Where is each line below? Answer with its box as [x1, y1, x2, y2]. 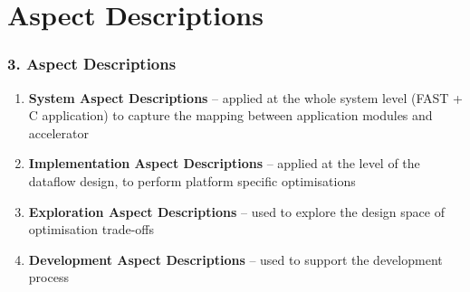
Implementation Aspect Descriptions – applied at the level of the [28, 154, 420, 173]
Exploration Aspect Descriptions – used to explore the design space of [28, 202, 445, 221]
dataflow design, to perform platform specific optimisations [28, 171, 356, 190]
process [28, 268, 69, 287]
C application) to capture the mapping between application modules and [28, 106, 433, 125]
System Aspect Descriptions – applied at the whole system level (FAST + [28, 88, 463, 107]
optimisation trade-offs [28, 220, 155, 239]
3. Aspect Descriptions [7, 52, 177, 75]
